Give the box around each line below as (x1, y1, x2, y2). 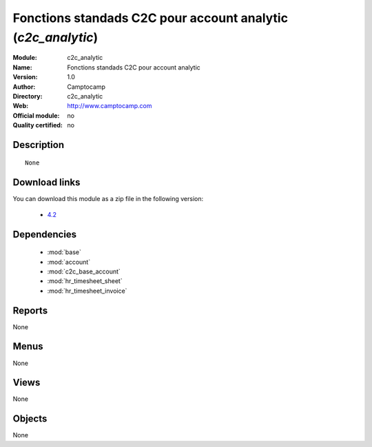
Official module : (12, 111, 60, 120)
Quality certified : (12, 121, 63, 129)
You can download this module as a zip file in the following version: (12, 195, 204, 203)
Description (12, 138, 65, 151)
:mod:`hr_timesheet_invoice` (47, 287, 127, 295)
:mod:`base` (47, 248, 82, 256)
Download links (12, 176, 81, 189)
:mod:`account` (47, 258, 91, 266)
